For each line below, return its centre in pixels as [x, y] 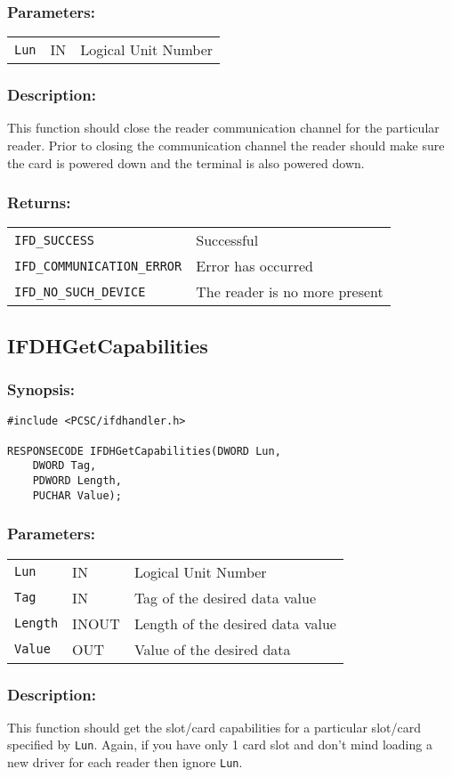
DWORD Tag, [65, 466]
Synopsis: [41, 389]
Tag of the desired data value [225, 597]
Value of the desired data [212, 649]
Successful [227, 240]
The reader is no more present [290, 292]
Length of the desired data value [235, 623]
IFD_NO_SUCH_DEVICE [80, 291]
